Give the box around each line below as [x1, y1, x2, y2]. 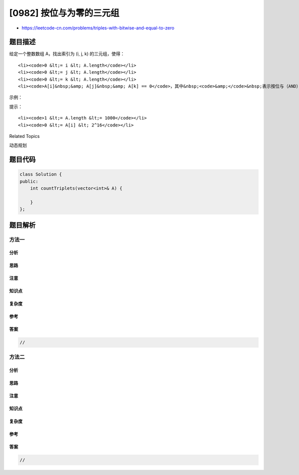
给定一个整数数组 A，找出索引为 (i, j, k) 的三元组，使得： [9, 51, 125, 57]
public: [19, 178, 38, 184]
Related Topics [9, 133, 40, 139]
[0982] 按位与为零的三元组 [9, 7, 120, 18]
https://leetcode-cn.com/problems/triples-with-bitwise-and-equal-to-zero [21, 25, 174, 31]
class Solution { [19, 172, 62, 177]
